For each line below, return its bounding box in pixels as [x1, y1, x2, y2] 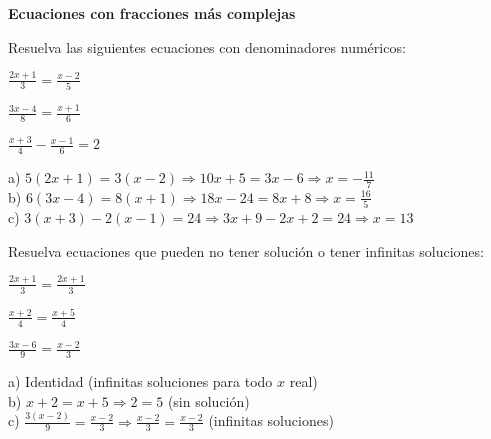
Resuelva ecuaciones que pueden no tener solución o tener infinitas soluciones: [8, 240, 484, 261]
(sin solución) [167, 390, 250, 411]
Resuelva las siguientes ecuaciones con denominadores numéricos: [8, 36, 406, 57]
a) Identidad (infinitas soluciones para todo [8, 371, 273, 392]
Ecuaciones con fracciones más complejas [8, 3, 296, 23]
